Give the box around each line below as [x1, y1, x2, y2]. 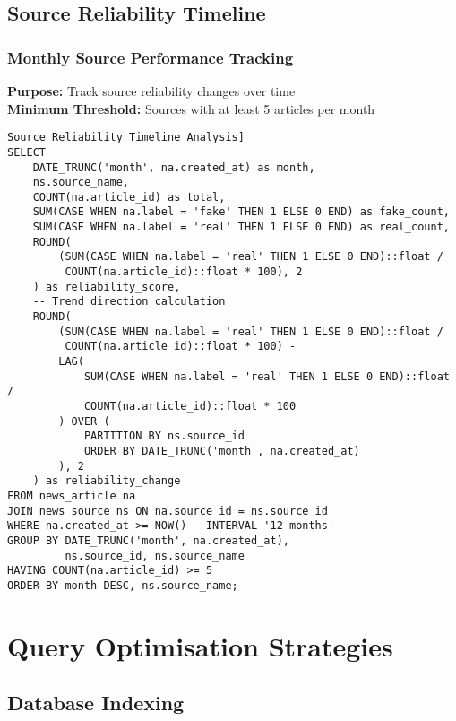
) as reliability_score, [32, 280, 181, 293]
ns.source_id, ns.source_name [65, 549, 245, 562]
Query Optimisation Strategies [7, 627, 393, 664]
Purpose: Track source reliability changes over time [7, 82, 296, 100]
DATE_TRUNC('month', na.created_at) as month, [32, 161, 315, 174]
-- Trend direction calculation [32, 295, 226, 308]
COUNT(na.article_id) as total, [32, 190, 226, 204]
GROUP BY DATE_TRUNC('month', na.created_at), [7, 534, 289, 547]
